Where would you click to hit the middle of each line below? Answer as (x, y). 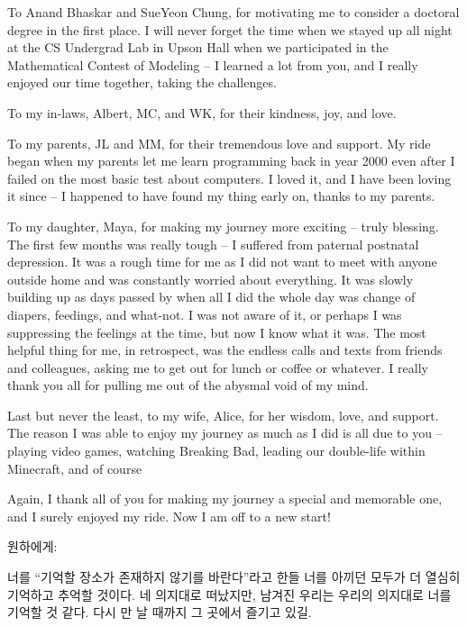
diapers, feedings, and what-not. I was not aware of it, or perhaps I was (205, 314)
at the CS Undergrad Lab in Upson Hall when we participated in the (198, 47)
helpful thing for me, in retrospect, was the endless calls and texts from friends (225, 350)
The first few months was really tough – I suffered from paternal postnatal (213, 244)
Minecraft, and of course (75, 468)
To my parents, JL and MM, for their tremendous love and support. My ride (219, 143)
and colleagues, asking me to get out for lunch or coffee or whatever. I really (218, 367)
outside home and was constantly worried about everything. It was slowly (211, 279)
